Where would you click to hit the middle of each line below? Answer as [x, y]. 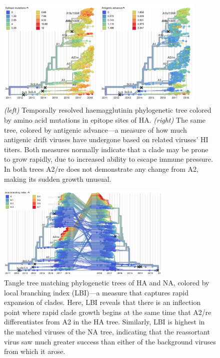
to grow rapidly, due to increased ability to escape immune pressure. [108, 159]
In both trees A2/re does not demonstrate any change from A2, [101, 169]
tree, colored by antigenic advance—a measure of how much [95, 129]
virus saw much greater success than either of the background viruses [110, 341]
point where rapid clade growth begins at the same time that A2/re [108, 312]
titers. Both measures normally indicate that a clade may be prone [106, 149]
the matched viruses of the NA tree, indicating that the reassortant [107, 332]
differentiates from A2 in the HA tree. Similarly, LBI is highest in [104, 322]
